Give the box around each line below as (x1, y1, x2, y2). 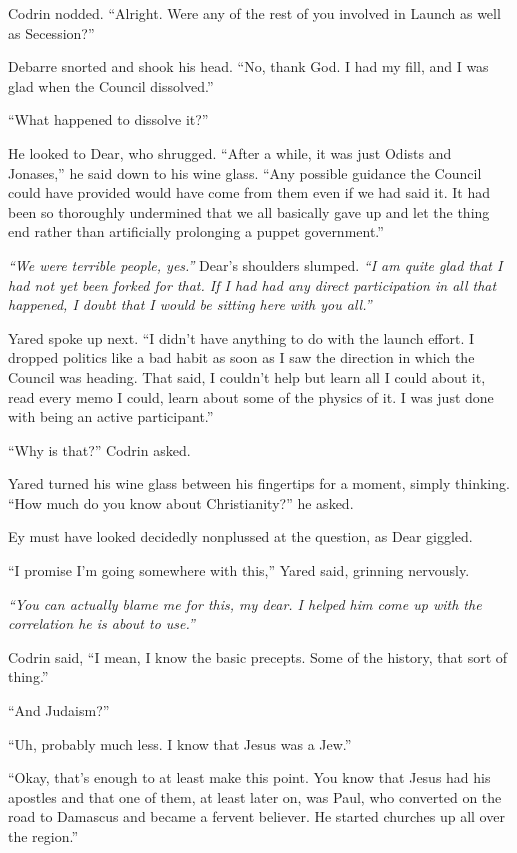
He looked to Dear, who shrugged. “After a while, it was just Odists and (8, 142, 452, 163)
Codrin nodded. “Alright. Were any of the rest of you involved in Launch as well (8, 3, 501, 23)
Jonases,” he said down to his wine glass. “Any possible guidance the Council (8, 162, 482, 183)
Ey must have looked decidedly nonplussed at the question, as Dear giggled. (8, 526, 473, 547)
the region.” (8, 826, 79, 846)
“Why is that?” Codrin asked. (8, 439, 191, 460)
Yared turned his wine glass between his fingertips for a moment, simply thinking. (8, 473, 510, 494)
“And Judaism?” (8, 700, 110, 721)
